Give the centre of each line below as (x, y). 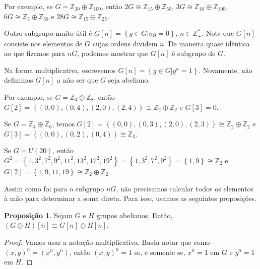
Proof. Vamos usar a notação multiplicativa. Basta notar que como (107, 242)
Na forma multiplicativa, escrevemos (60, 70)
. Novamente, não (225, 70)
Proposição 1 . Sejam (38, 215)
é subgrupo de (194, 53)
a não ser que (78, 80)
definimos (19, 80)
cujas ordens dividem (125, 43)
